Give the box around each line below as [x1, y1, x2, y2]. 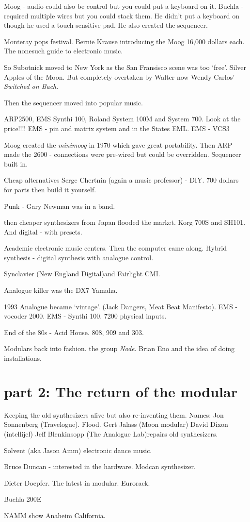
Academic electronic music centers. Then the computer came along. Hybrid [4, 243, 227, 253]
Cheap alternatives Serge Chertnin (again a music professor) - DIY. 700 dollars [4, 175, 239, 185]
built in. [4, 158, 28, 168]
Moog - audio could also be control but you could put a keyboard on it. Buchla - [4, 1, 244, 11]
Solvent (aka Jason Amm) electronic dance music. [4, 445, 152, 455]
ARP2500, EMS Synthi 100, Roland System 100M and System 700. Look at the [4, 114, 241, 124]
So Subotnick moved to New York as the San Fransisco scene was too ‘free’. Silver [4, 62, 247, 72]
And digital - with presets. [4, 226, 82, 236]
